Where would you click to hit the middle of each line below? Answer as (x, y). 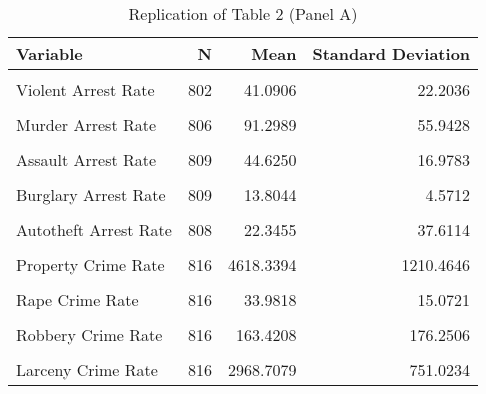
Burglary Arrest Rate (91, 194)
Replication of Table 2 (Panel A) (243, 13)
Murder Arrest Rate (86, 124)
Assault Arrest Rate (86, 159)
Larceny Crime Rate (87, 369)
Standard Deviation (391, 53)
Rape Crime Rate (77, 299)
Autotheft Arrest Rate (94, 229)
